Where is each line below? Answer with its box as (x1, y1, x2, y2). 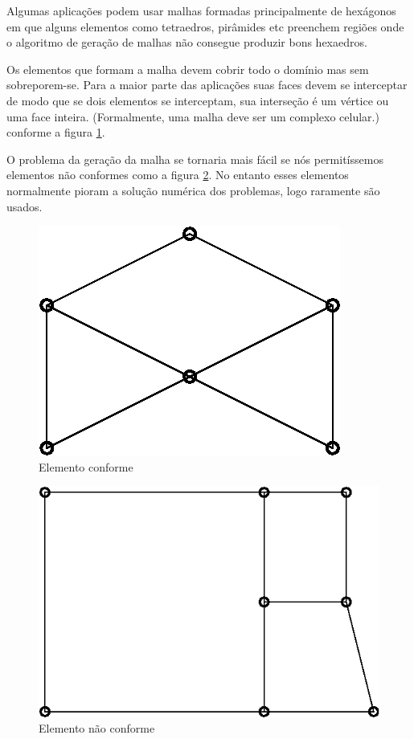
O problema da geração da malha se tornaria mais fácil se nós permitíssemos (6, 150, 383, 167)
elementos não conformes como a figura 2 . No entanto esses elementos (6, 166, 349, 183)
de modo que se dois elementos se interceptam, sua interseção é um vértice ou (6, 92, 389, 108)
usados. (6, 198, 43, 214)
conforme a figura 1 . (6, 124, 105, 141)
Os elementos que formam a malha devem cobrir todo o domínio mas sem (6, 60, 369, 77)
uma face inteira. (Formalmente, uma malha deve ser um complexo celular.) (6, 108, 379, 125)
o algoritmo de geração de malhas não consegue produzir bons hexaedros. (6, 34, 367, 51)
